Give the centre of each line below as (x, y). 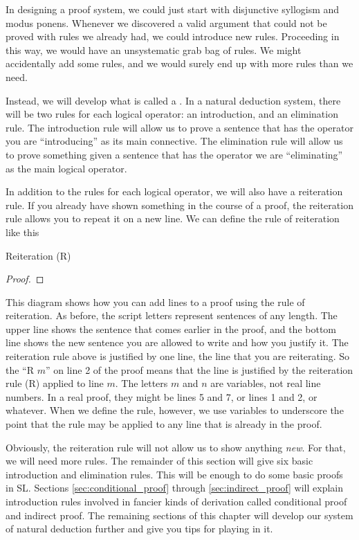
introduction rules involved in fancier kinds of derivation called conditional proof (176, 501)
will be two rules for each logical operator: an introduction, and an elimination (172, 114)
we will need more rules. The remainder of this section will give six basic (159, 461)
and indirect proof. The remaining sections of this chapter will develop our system (179, 515)
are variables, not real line (266, 383)
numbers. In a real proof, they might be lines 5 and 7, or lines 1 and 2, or (162, 396)
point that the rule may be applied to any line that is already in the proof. (164, 424)
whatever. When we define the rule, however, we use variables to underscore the (175, 410)
